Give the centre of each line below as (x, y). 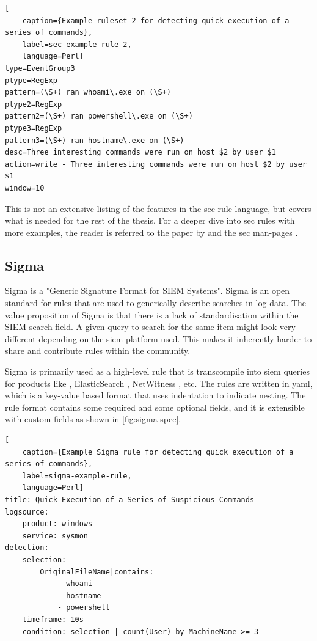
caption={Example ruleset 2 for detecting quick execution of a (156, 20)
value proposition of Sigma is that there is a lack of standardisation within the (152, 314)
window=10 (25, 188)
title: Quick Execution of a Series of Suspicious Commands (130, 500)
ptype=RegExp (31, 80)
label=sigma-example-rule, (77, 476)
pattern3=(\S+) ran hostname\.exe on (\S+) (95, 140)
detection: (27, 548)
